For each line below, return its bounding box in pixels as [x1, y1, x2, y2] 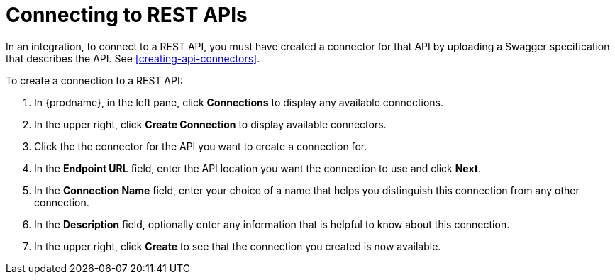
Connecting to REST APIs [6, 3, 248, 27]
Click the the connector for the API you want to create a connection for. [34, 140, 367, 152]
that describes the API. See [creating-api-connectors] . [6, 52, 260, 65]
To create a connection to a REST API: [6, 74, 183, 86]
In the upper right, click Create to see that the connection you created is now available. [34, 240, 441, 252]
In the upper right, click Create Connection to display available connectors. [34, 118, 387, 130]
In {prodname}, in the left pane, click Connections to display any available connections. [34, 96, 443, 108]
